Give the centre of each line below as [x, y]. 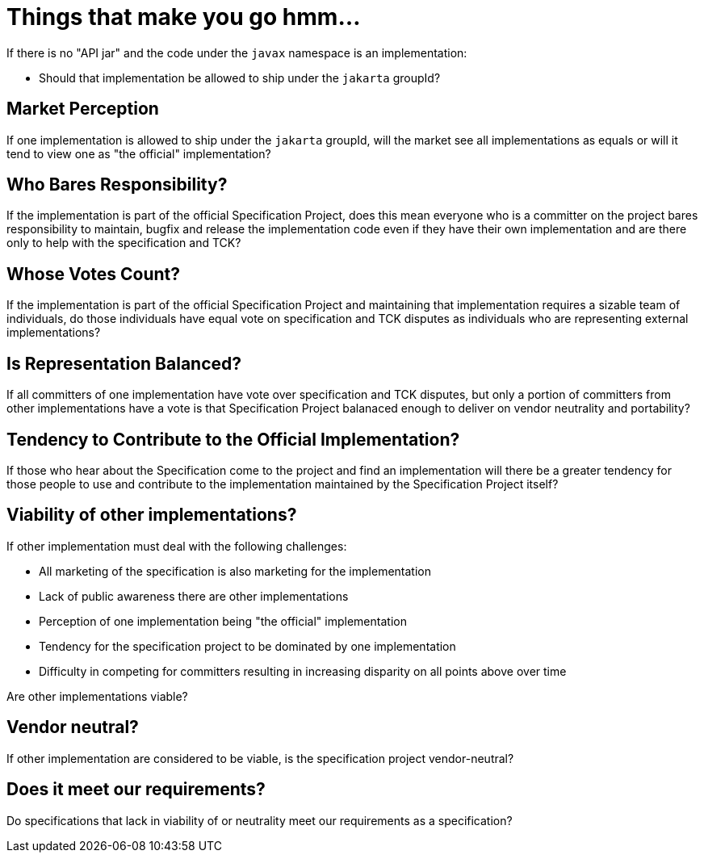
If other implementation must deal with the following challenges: [177, 546]
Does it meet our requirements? [136, 790]
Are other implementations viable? [97, 696]
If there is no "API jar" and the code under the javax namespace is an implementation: [237, 52]
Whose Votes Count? [93, 274]
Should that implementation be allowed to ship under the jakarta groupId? [240, 78]
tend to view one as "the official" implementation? [139, 153]
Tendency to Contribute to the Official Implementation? [233, 439]
